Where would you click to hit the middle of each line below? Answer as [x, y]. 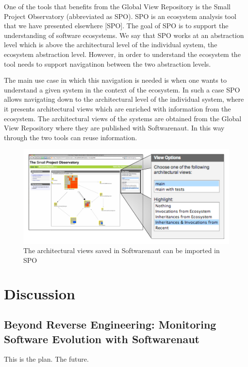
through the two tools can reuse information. [71, 137]
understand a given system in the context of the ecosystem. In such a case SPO [122, 89]
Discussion [40, 293]
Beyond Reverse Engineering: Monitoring [110, 324]
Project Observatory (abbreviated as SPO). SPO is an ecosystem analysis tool [120, 16]
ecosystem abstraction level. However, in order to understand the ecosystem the [122, 54]
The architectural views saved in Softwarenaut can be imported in [122, 250]
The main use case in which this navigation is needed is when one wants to [115, 80]
